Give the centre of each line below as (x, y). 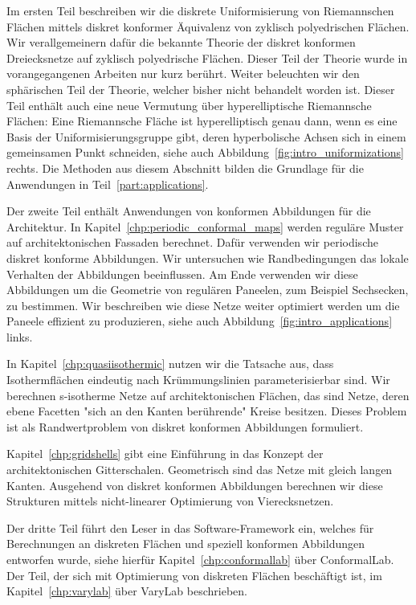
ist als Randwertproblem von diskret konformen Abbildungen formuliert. (185, 426)
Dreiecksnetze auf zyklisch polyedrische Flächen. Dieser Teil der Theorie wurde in (207, 57)
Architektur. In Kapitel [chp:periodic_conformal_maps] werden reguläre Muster (205, 226)
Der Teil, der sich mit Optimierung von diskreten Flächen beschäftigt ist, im (194, 575)
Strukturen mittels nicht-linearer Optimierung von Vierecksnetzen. (170, 501)
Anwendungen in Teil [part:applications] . (108, 184)
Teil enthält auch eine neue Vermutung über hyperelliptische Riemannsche (189, 105)
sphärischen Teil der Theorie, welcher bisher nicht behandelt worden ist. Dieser (201, 89)
